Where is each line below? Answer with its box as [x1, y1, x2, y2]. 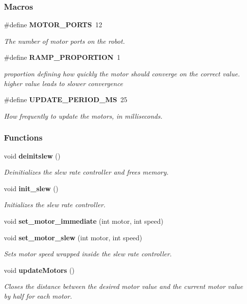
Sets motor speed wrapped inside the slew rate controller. [4, 249, 172, 259]
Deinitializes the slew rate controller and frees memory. [4, 167, 169, 177]
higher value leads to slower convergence [4, 78, 123, 88]
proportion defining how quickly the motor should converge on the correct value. [4, 69, 240, 78]
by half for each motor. [4, 290, 72, 301]
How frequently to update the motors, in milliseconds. [4, 110, 163, 121]
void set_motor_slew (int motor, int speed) [4, 232, 142, 242]
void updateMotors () [4, 265, 75, 275]
